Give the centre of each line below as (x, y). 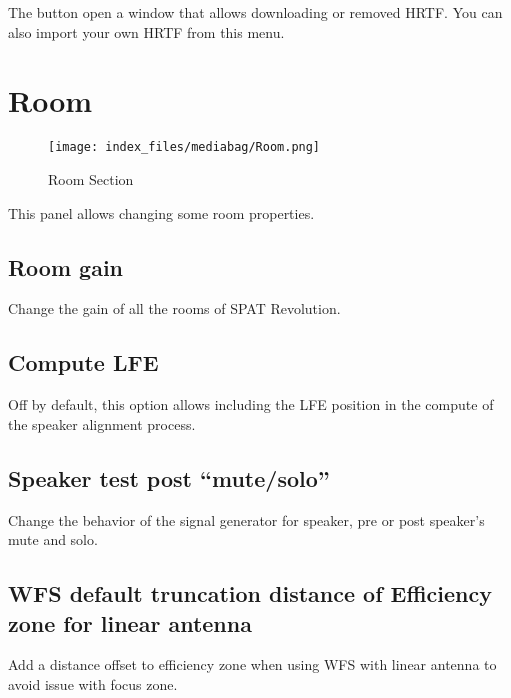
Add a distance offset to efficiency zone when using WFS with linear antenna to (252, 664)
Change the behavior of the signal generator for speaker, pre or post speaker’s (246, 519)
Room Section (91, 178)
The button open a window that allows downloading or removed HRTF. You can (255, 12)
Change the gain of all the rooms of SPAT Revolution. (174, 308)
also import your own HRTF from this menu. (146, 31)
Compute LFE (83, 362)
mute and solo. (53, 539)
